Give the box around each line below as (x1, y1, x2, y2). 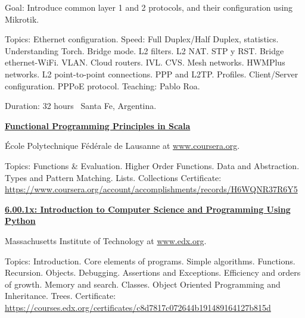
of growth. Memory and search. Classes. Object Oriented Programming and (5, 278, 281, 290)
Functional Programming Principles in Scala (5, 119, 191, 132)
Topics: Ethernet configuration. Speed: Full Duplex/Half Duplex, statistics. (5, 33, 279, 45)
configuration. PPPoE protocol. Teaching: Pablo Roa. (5, 79, 200, 92)
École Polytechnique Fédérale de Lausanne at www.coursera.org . (5, 139, 240, 152)
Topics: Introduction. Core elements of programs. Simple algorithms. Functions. (5, 254, 295, 267)
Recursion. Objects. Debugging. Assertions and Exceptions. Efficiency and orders (5, 266, 301, 279)
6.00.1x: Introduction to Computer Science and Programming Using (5, 202, 291, 215)
